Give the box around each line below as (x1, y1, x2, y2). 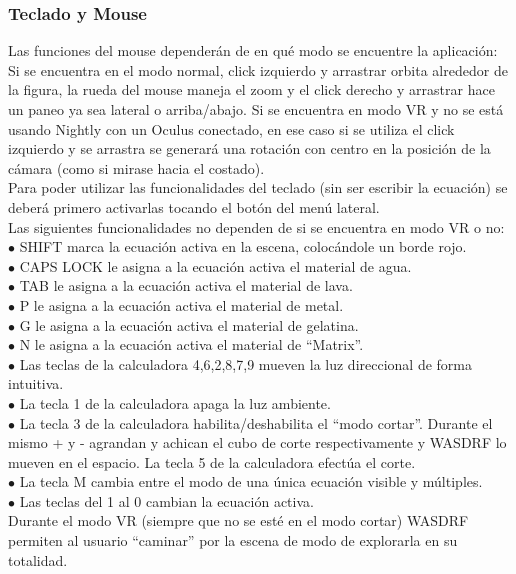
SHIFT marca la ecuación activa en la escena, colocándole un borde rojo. (19, 236, 467, 257)
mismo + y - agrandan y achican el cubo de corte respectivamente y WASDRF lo (8, 432, 507, 453)
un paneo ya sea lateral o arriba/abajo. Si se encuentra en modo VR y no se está (8, 99, 504, 119)
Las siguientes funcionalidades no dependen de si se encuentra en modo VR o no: (8, 216, 505, 237)
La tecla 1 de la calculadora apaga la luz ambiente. (19, 392, 331, 413)
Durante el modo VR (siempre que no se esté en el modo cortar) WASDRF (8, 510, 469, 531)
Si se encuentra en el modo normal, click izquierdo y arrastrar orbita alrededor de (8, 59, 508, 80)
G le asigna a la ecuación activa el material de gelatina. (19, 314, 359, 335)
